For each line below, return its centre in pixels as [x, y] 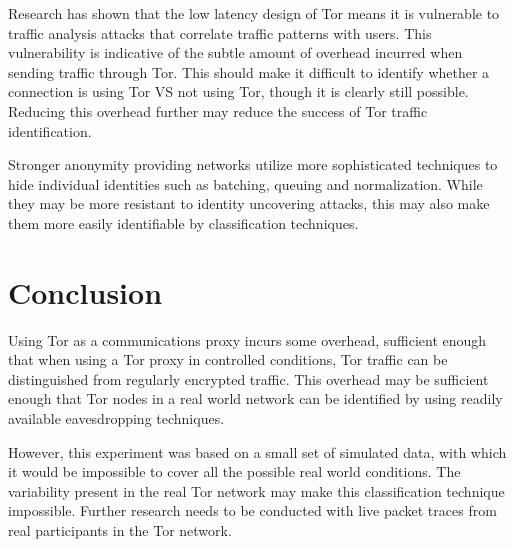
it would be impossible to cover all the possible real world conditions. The [234, 471]
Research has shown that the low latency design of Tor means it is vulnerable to [254, 13]
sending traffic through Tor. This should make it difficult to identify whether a [249, 71]
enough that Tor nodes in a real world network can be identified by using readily [255, 398]
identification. [50, 130]
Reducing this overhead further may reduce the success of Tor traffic [218, 110]
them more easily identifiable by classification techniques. [183, 222]
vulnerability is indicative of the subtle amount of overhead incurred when [235, 52]
